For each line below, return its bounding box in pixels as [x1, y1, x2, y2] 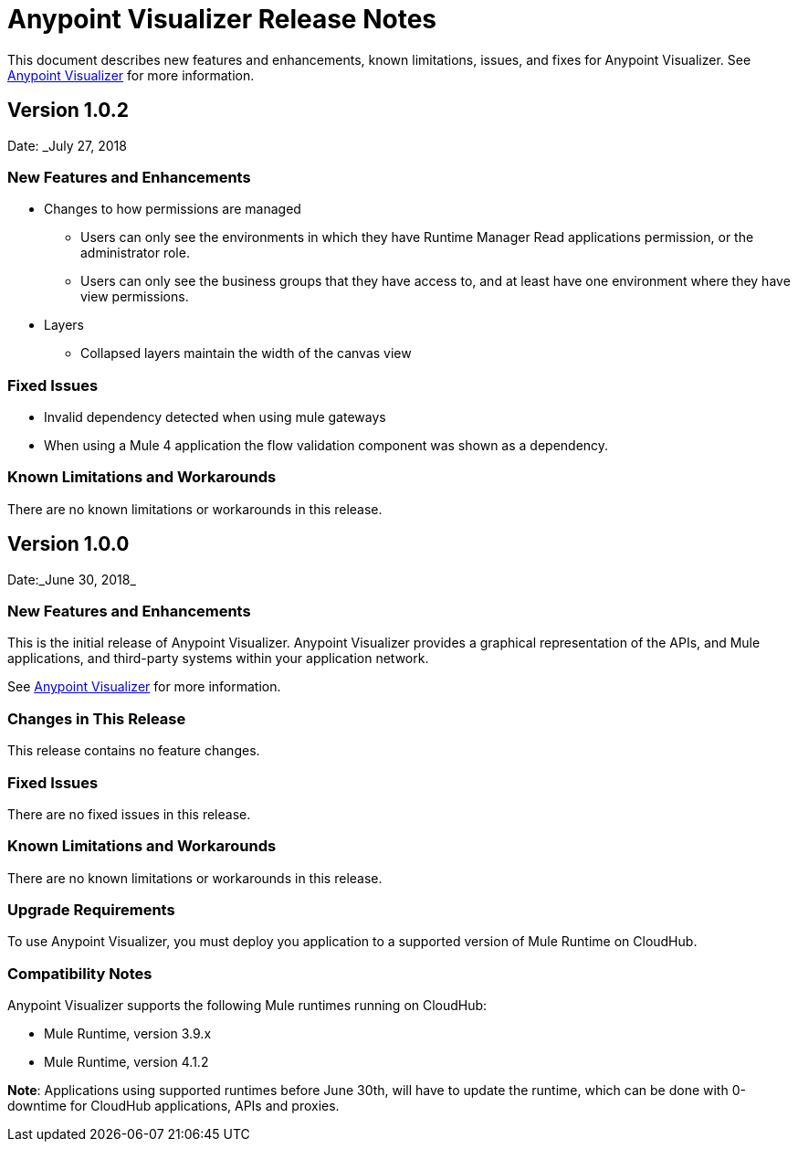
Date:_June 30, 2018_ [7, 571, 136, 587]
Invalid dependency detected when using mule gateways [44, 409, 386, 426]
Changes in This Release [7, 709, 186, 728]
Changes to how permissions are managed [44, 201, 301, 217]
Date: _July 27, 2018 [7, 137, 127, 153]
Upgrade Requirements [7, 901, 175, 920]
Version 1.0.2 [7, 99, 130, 122]
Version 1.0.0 [7, 532, 130, 556]
